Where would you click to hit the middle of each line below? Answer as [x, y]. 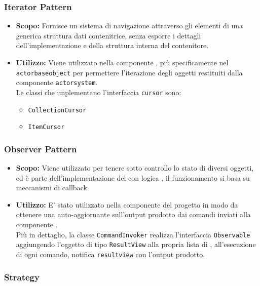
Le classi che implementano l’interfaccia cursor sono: [99, 92]
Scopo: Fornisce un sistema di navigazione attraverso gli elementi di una [129, 26]
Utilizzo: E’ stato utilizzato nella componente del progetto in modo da [127, 204]
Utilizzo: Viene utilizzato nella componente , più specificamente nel [122, 62]
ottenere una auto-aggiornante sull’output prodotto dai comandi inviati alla [133, 214]
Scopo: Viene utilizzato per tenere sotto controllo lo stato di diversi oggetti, [135, 168]
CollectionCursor [57, 110]
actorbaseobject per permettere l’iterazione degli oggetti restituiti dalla [129, 72]
